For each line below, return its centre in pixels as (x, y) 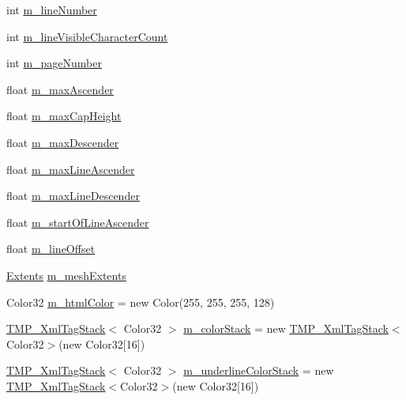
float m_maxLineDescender (73, 196)
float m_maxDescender (63, 142)
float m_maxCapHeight (64, 116)
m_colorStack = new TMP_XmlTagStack (286, 328)
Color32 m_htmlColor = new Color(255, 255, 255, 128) (141, 302)
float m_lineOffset (51, 249)
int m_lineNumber (52, 9)
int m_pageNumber (55, 63)
